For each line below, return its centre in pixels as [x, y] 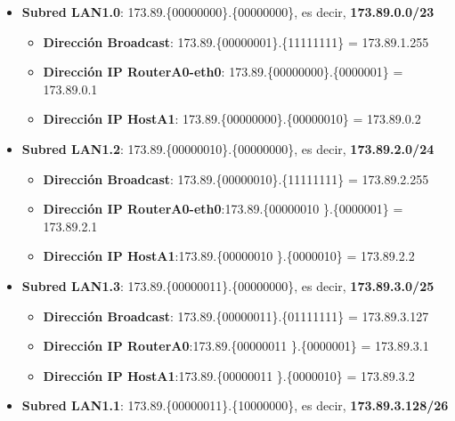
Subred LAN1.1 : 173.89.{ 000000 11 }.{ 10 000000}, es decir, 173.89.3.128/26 [235, 405]
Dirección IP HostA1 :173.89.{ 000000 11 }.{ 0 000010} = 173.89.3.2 [229, 375]
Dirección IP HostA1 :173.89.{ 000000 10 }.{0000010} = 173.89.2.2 [229, 256]
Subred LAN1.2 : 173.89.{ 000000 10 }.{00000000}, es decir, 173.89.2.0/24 [228, 148]
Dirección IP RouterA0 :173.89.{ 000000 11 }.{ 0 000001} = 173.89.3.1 [236, 346]
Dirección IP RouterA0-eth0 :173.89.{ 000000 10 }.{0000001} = [223, 209]
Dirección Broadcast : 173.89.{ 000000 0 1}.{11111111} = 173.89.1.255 [236, 41]
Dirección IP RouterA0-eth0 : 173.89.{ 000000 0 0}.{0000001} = [223, 72]
